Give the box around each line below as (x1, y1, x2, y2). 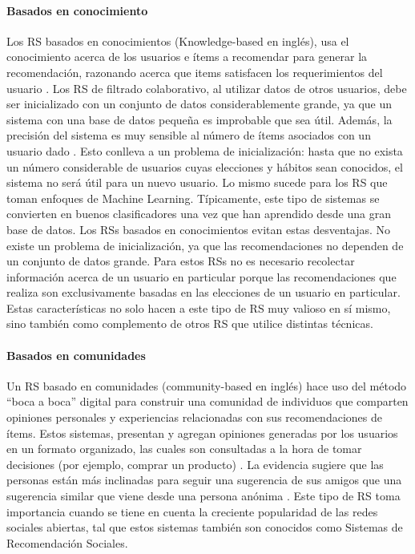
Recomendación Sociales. (6, 534, 128, 551)
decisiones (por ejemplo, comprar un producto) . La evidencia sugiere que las (6, 455, 384, 472)
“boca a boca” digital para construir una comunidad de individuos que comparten (6, 393, 409, 410)
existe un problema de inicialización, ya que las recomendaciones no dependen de (6, 237, 404, 253)
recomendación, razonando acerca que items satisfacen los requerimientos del (6, 63, 383, 80)
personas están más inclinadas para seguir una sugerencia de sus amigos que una (6, 471, 402, 488)
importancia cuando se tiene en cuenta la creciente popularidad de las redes (6, 503, 378, 520)
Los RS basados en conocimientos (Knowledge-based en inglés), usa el (6, 32, 349, 49)
